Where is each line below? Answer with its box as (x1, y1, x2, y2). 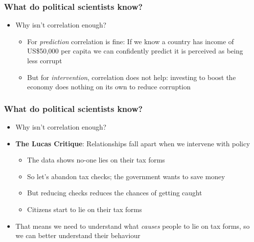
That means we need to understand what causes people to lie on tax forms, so (15, 220, 250, 231)
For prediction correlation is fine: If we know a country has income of (27, 36, 234, 46)
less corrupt (27, 55, 62, 65)
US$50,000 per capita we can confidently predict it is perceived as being (27, 46, 243, 56)
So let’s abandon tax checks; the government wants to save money (27, 171, 225, 181)
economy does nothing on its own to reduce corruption (27, 81, 191, 92)
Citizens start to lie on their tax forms (27, 204, 142, 214)
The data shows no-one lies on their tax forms (27, 155, 165, 165)
